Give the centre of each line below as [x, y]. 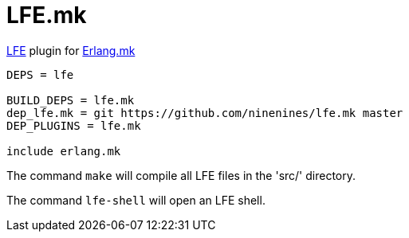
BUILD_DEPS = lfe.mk [71, 100]
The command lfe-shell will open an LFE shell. [136, 200]
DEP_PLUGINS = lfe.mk [74, 125]
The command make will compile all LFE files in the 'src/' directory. [181, 175]
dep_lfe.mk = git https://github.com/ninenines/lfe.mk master [205, 113]
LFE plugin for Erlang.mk [71, 50]
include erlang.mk [64, 151]
